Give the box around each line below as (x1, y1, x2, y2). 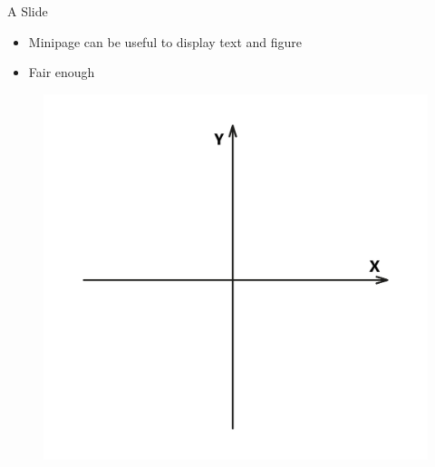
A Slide (7, 2, 48, 20)
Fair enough (28, 63, 95, 82)
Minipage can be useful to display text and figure (28, 32, 303, 51)
